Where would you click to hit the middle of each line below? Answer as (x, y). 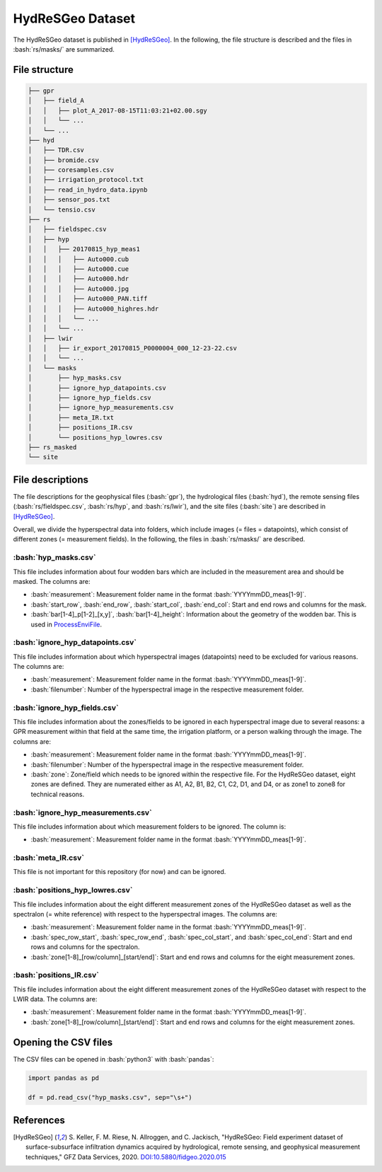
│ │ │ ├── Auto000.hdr (79, 279)
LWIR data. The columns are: (55, 999)
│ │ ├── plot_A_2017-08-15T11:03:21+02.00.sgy (118, 110)
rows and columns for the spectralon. (85, 947)
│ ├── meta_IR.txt (71, 417)
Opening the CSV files (63, 1042)
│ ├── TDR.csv (56, 150)
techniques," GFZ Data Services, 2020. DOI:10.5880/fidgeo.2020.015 (126, 1156)
